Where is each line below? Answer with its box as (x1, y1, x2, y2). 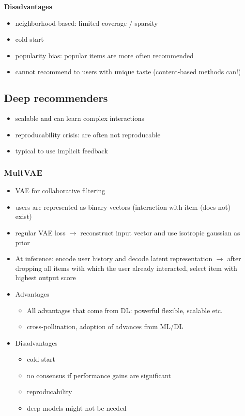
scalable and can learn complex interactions (15, 113, 145, 123)
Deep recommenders (4, 90, 108, 105)
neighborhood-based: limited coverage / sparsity (15, 17, 158, 28)
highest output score (15, 272, 76, 283)
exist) (15, 211, 32, 221)
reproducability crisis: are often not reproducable (15, 129, 161, 139)
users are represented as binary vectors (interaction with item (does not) (15, 201, 230, 212)
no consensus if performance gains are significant (27, 370, 171, 380)
